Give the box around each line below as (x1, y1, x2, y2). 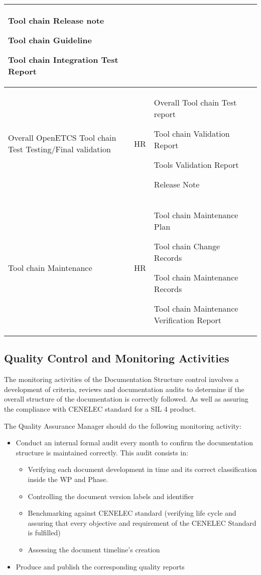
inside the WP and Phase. (28, 473, 108, 484)
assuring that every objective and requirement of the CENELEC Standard (28, 517, 256, 528)
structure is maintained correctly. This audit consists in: (16, 447, 189, 457)
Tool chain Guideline (8, 34, 92, 46)
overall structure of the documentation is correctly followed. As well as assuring (4, 394, 248, 404)
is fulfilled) (28, 527, 61, 538)
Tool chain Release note (8, 15, 104, 26)
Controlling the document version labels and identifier (28, 491, 194, 501)
